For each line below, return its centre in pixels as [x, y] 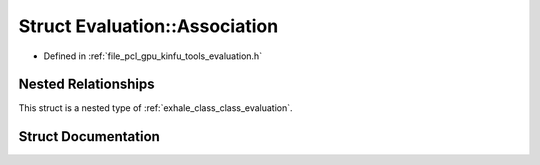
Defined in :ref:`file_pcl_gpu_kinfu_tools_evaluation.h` [153, 56]
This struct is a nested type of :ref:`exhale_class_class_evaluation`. [156, 108]
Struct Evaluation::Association [148, 26]
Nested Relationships [86, 84]
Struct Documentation [89, 136]
